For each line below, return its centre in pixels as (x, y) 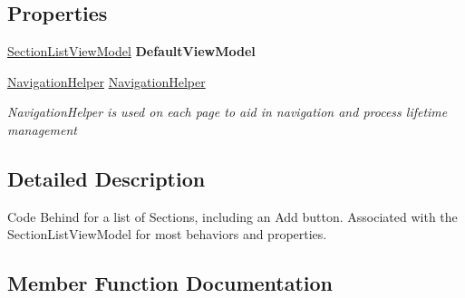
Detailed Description (107, 178)
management (42, 129)
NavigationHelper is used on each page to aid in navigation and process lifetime (228, 112)
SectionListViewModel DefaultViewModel (131, 51)
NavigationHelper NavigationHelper (107, 81)
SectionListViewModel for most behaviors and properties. (167, 234)
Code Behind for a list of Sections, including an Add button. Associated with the (232, 216)
